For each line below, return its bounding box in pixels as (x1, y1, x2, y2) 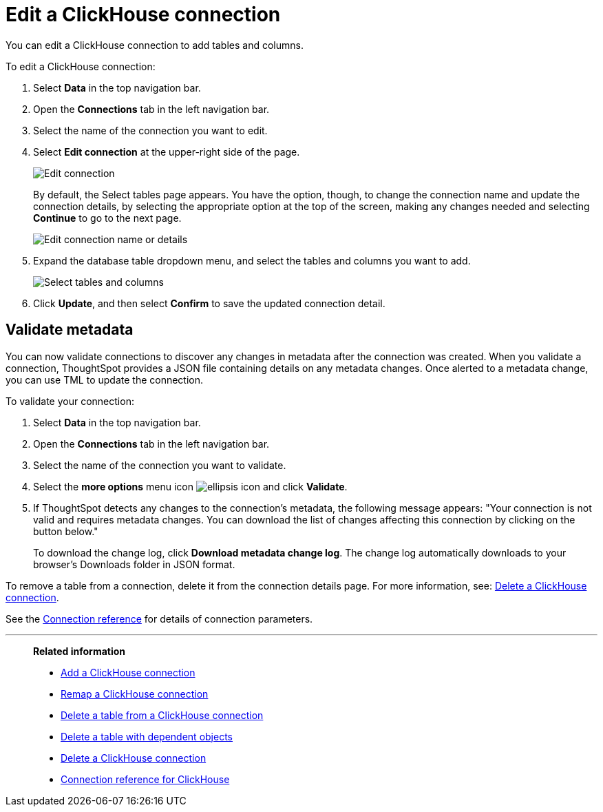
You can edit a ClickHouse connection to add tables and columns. (6, 39, 304, 51)
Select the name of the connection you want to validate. (33, 459, 286, 471)
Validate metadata (6, 321, 134, 339)
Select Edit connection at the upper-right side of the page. (33, 145, 300, 158)
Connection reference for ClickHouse (61, 773, 230, 785)
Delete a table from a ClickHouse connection (61, 709, 264, 721)
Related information (33, 645, 126, 657)
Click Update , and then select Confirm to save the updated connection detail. (33, 297, 385, 309)
